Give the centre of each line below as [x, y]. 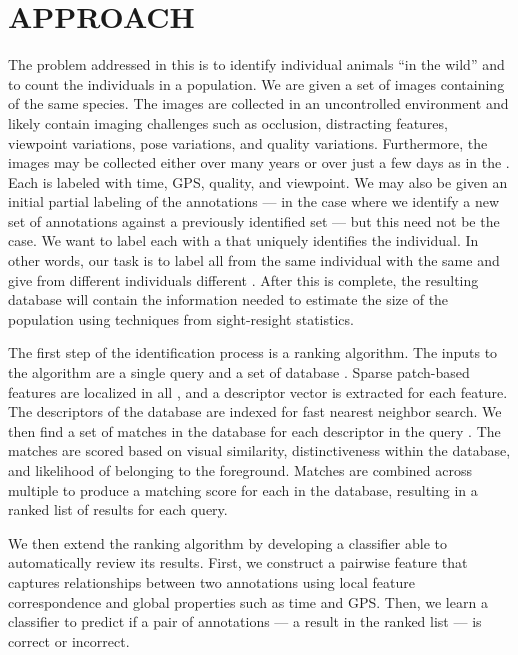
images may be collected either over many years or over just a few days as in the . [259, 162]
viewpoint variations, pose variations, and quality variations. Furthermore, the [248, 142]
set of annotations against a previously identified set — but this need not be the [254, 220]
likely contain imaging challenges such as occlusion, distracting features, [228, 122]
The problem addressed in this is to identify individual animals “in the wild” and [256, 64]
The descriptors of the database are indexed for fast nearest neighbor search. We [255, 411]
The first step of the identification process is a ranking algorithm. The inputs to [253, 352]
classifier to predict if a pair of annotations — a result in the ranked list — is [245, 621]
